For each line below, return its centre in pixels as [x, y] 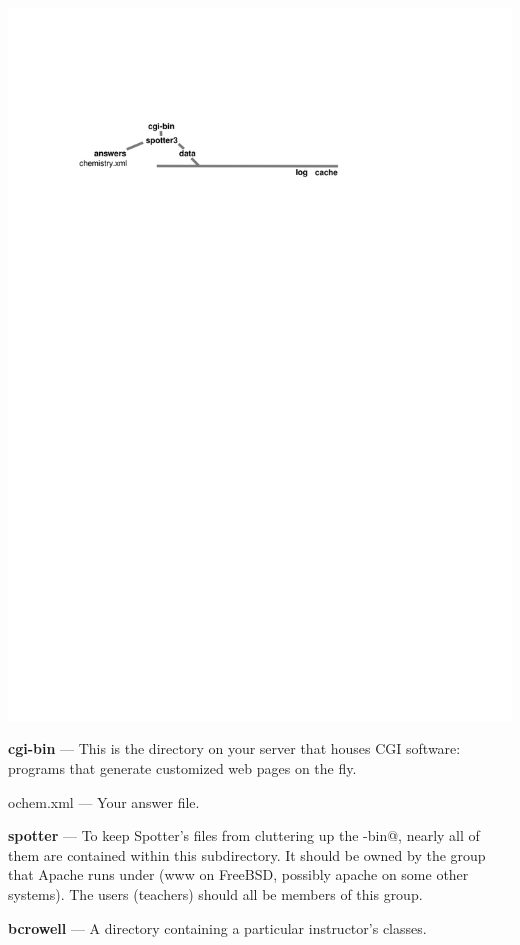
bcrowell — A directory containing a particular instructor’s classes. [217, 927]
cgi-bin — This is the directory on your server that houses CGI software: [234, 748]
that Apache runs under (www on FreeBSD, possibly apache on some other [238, 874]
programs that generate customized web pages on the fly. [182, 768]
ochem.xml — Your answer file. [104, 801]
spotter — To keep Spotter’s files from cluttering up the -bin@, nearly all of [244, 835]
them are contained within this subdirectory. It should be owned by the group [247, 854]
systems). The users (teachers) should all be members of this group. [215, 893]
